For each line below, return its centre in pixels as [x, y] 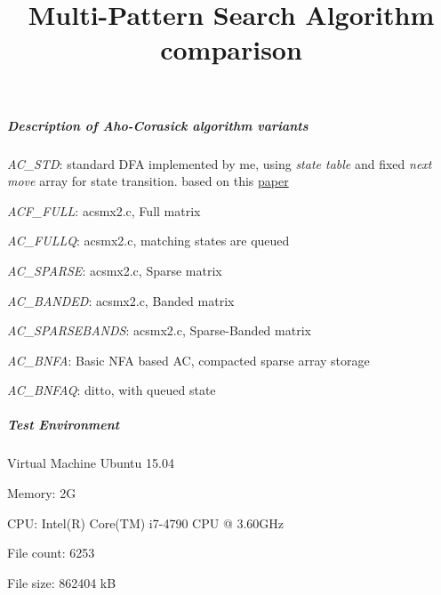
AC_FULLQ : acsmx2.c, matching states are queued [148, 241]
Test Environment [64, 425]
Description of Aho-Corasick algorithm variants [158, 125]
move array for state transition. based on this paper [148, 181]
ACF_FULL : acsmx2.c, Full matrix [104, 210]
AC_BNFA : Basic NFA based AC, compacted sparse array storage [188, 360]
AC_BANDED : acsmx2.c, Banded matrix [121, 300]
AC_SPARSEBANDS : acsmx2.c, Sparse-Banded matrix [159, 330]
